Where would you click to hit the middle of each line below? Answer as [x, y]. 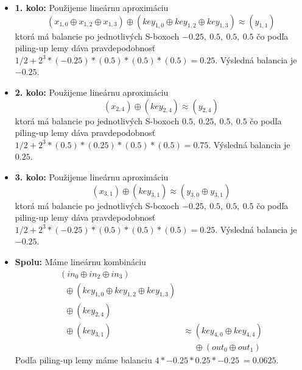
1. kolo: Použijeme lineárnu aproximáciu [92, 7]
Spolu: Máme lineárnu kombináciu [80, 261]
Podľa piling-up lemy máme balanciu [83, 359]
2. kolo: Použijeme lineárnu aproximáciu [92, 92]
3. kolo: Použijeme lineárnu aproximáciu [92, 176]
